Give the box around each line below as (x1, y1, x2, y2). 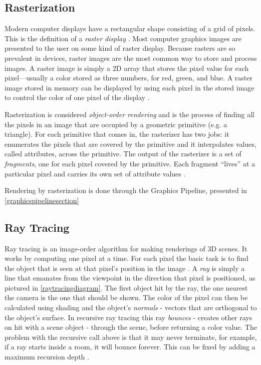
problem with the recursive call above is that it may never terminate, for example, (5, 331, 257, 342)
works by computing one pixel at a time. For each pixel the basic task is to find (5, 253, 248, 263)
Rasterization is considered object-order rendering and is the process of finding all (5, 109, 254, 119)
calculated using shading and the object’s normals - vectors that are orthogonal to (5, 302, 257, 313)
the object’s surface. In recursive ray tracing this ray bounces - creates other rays (5, 312, 252, 322)
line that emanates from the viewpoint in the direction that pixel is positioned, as (5, 272, 255, 283)
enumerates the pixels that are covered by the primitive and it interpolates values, (5, 138, 256, 149)
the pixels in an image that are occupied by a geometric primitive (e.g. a (5, 119, 227, 129)
